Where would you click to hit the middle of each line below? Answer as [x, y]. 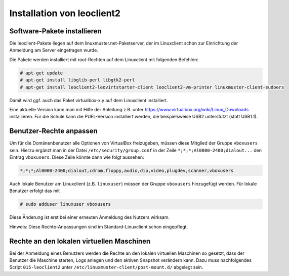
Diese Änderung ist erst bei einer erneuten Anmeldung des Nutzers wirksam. [89, 217]
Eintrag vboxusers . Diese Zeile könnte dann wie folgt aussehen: [77, 157]
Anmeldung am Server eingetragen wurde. [54, 50]
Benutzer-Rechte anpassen [54, 131]
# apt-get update [42, 73]
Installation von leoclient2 [65, 13]
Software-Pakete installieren [56, 31]
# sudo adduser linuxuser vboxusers [66, 204]
